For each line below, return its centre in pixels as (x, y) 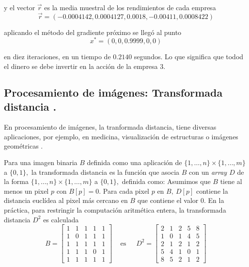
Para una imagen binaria (41, 162)
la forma (16, 181)
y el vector (20, 7)
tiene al (231, 181)
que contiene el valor (168, 200)
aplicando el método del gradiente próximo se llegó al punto (93, 32)
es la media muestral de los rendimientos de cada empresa (130, 7)
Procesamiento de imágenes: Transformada (113, 92)
